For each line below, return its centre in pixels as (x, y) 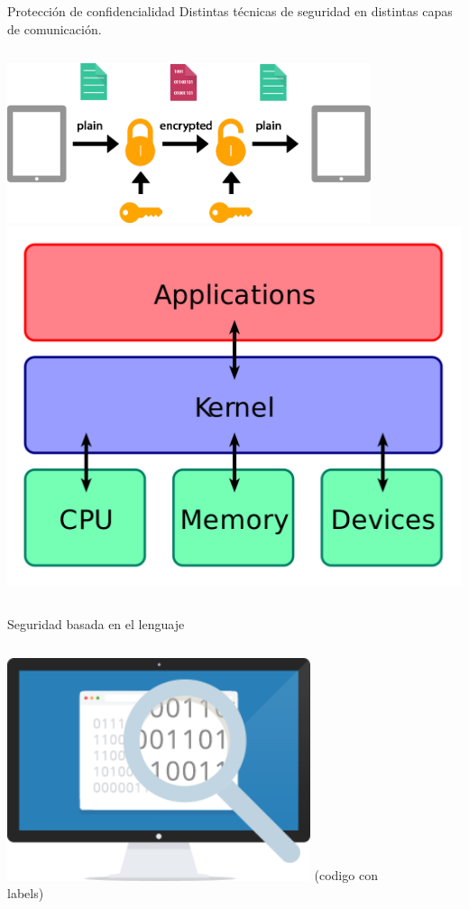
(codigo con (346, 875)
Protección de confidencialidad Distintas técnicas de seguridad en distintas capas (230, 11)
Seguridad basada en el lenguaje (96, 623)
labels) (26, 893)
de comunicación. (55, 28)
